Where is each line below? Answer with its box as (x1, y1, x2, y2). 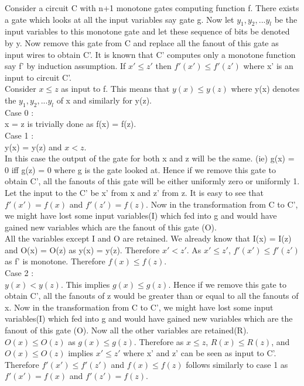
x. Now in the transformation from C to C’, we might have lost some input (5, 301, 274, 313)
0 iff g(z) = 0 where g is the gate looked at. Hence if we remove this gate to (5, 163, 276, 175)
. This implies (60, 278, 110, 290)
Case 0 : (5, 106, 34, 118)
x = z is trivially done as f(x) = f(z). (5, 118, 136, 130)
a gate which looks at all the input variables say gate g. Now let (5, 13, 234, 25)
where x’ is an (243, 60, 293, 72)
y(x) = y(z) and (5, 140, 62, 153)
